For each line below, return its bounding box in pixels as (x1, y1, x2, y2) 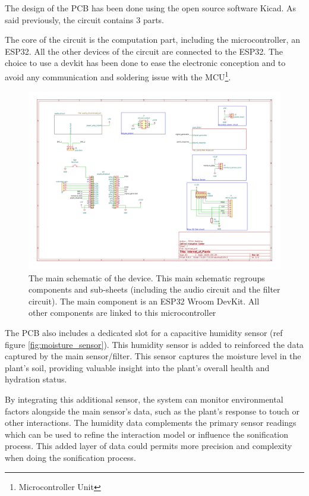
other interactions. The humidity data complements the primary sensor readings (5, 416, 297, 429)
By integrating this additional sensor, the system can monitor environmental (5, 393, 283, 405)
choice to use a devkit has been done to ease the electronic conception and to (5, 56, 286, 69)
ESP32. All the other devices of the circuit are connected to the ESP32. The (5, 45, 283, 57)
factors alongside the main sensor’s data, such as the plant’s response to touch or (5, 404, 299, 417)
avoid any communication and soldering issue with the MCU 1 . (5, 68, 231, 83)
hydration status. (5, 373, 67, 385)
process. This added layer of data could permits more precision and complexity (5, 440, 292, 452)
